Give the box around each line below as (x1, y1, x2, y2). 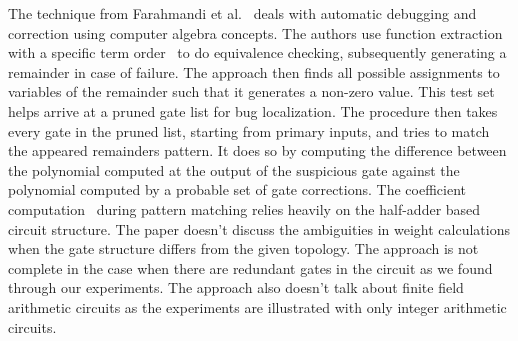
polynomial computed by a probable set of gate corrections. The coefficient (8, 179, 466, 200)
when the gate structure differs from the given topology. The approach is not (8, 238, 479, 259)
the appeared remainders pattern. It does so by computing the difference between (8, 140, 507, 161)
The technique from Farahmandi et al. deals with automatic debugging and (8, 3, 477, 23)
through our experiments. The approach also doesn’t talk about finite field (8, 277, 464, 298)
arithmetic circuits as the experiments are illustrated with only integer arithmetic (8, 296, 507, 317)
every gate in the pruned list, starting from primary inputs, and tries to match (8, 120, 490, 141)
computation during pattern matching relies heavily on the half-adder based (8, 198, 481, 219)
